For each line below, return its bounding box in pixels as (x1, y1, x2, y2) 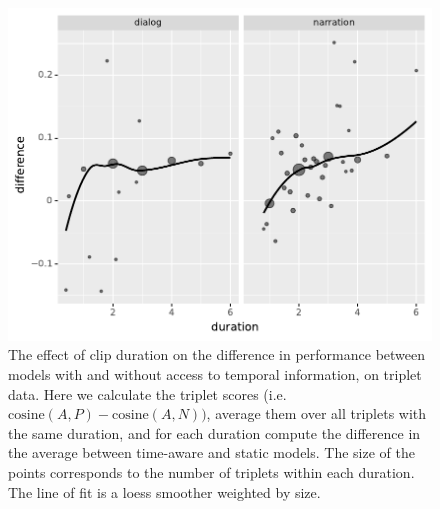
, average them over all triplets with (206, 403, 427, 424)
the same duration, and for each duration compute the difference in (8, 422, 421, 443)
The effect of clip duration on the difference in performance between (8, 344, 426, 365)
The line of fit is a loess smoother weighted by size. (8, 481, 321, 502)
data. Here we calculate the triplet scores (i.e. (8, 383, 287, 404)
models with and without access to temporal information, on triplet (8, 363, 422, 384)
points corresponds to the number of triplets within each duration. (8, 461, 415, 482)
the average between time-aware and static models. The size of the (8, 442, 415, 463)
